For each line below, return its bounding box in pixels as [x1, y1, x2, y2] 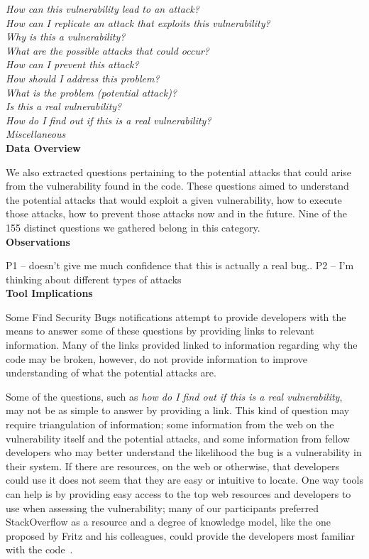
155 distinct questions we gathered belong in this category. [6, 219, 260, 234]
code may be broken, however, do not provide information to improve [6, 351, 307, 366]
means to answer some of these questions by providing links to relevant [6, 323, 314, 338]
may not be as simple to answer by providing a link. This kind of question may [6, 403, 350, 418]
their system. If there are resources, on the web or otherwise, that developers [6, 458, 340, 473]
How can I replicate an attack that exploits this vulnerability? [6, 15, 270, 30]
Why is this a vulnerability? [6, 29, 126, 44]
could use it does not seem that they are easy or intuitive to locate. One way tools [6, 472, 364, 487]
